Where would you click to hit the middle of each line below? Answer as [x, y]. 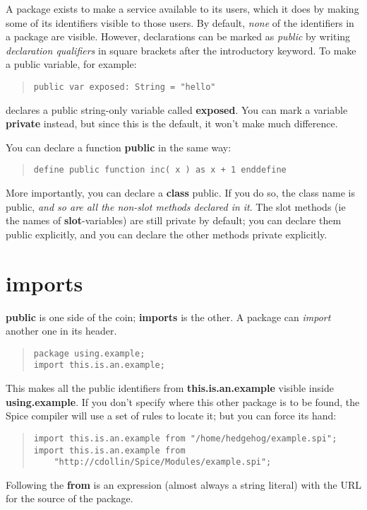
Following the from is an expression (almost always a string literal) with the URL [183, 484]
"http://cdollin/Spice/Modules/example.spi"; [163, 462]
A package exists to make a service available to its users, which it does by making [182, 8]
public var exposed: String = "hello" [125, 87]
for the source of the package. [70, 498]
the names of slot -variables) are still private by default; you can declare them [174, 220]
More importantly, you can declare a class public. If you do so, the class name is [180, 193]
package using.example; [89, 353]
